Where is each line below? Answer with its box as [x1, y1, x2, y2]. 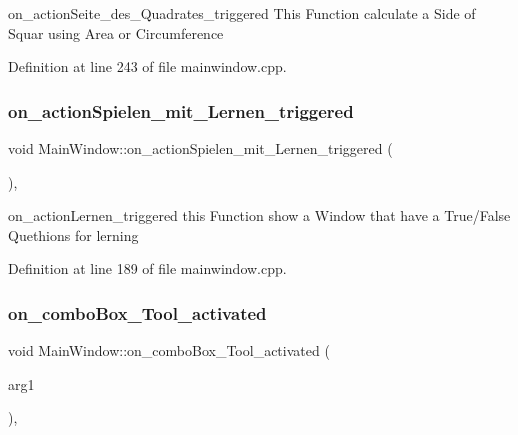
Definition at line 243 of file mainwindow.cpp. [8, 56, 287, 77]
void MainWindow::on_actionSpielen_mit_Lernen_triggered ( [8, 138, 393, 158]
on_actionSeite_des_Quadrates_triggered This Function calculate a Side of [8, 3, 476, 23]
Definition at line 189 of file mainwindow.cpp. [8, 258, 287, 279]
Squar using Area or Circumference [8, 22, 224, 43]
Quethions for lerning [8, 224, 139, 245]
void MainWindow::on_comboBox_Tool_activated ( [8, 340, 330, 361]
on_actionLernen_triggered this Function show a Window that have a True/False [8, 205, 511, 226]
